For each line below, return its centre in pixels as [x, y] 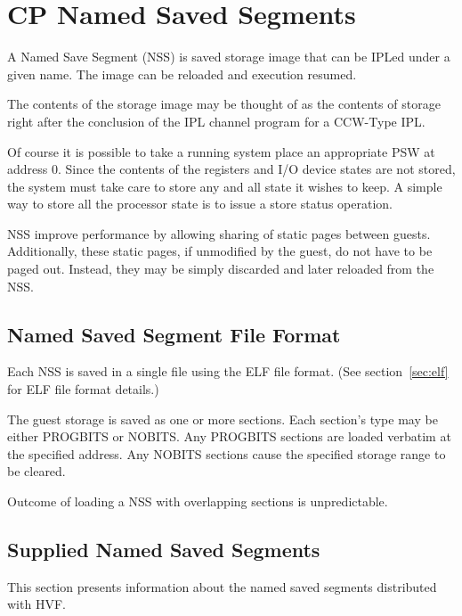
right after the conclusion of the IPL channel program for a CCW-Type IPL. [216, 121]
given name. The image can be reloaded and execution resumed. [182, 74]
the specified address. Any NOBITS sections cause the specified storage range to [227, 453]
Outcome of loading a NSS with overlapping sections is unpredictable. [198, 501]
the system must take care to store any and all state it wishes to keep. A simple [225, 186]
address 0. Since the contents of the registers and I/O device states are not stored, [231, 169]
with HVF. [36, 604]
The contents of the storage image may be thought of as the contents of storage [224, 104]
